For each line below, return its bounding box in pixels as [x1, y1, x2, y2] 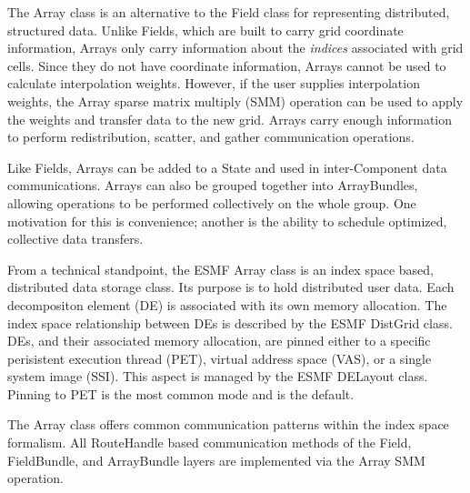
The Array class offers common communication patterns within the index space [7, 415, 449, 434]
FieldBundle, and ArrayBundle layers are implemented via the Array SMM [7, 450, 425, 469]
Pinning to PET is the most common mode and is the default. [7, 384, 355, 403]
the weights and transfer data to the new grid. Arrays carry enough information [7, 109, 453, 128]
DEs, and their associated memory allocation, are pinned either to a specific [7, 331, 431, 350]
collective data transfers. [7, 229, 144, 248]
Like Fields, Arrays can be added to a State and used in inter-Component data [7, 157, 447, 176]
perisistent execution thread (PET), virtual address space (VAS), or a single [7, 348, 432, 367]
